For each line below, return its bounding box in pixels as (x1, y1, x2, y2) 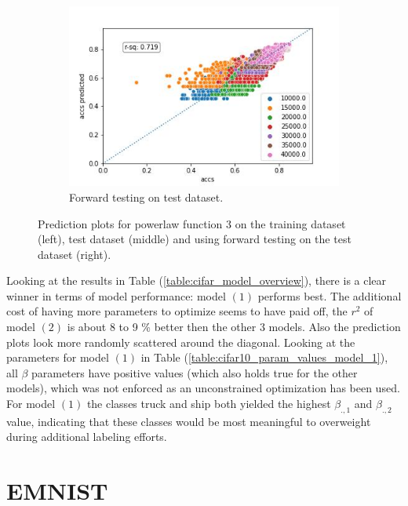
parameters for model (6, 349, 109, 366)
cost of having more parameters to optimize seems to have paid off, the (6, 303, 348, 319)
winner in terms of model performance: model (6, 287, 226, 304)
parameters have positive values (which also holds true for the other (31, 364, 358, 380)
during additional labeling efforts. (6, 428, 167, 445)
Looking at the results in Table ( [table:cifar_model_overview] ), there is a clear (6, 272, 387, 289)
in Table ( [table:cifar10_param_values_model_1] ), (140, 349, 388, 366)
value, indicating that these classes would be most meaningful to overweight (6, 413, 371, 429)
